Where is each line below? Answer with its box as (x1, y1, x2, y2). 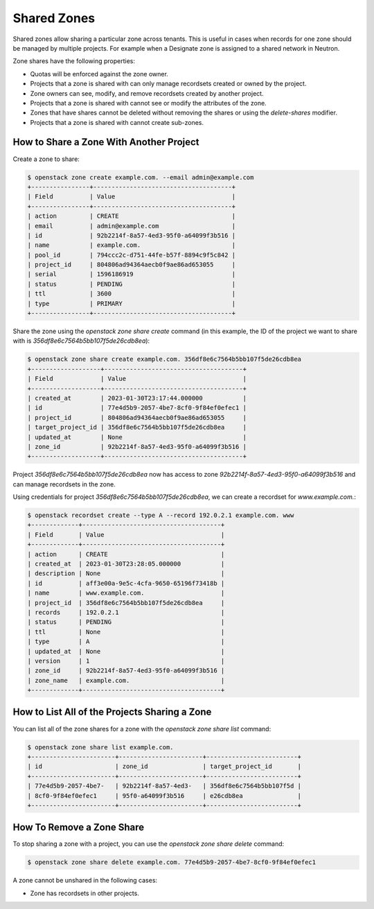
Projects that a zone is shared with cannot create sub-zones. (30, 118, 204, 126)
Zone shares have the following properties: (12, 57, 135, 65)
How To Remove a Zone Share (12, 822, 145, 833)
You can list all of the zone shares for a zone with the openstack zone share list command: (12, 724, 271, 733)
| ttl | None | (27, 628, 225, 636)
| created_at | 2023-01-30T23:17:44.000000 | (27, 394, 247, 402)
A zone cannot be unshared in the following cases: (12, 876, 158, 885)
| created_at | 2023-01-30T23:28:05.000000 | (27, 560, 225, 568)
